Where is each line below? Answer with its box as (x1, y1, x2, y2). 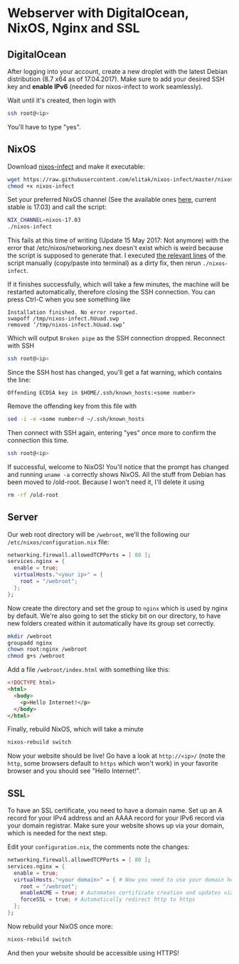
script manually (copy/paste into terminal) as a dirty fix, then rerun (7, 259, 201, 267)
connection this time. (7, 436, 69, 444)
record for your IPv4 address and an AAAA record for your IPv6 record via (7, 814, 225, 823)
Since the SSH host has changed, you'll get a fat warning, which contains (7, 368, 223, 377)
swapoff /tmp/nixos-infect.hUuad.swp (7, 315, 119, 323)
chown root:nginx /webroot (7, 646, 87, 653)
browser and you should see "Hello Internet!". (7, 766, 141, 776)
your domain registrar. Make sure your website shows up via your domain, (7, 821, 225, 830)
